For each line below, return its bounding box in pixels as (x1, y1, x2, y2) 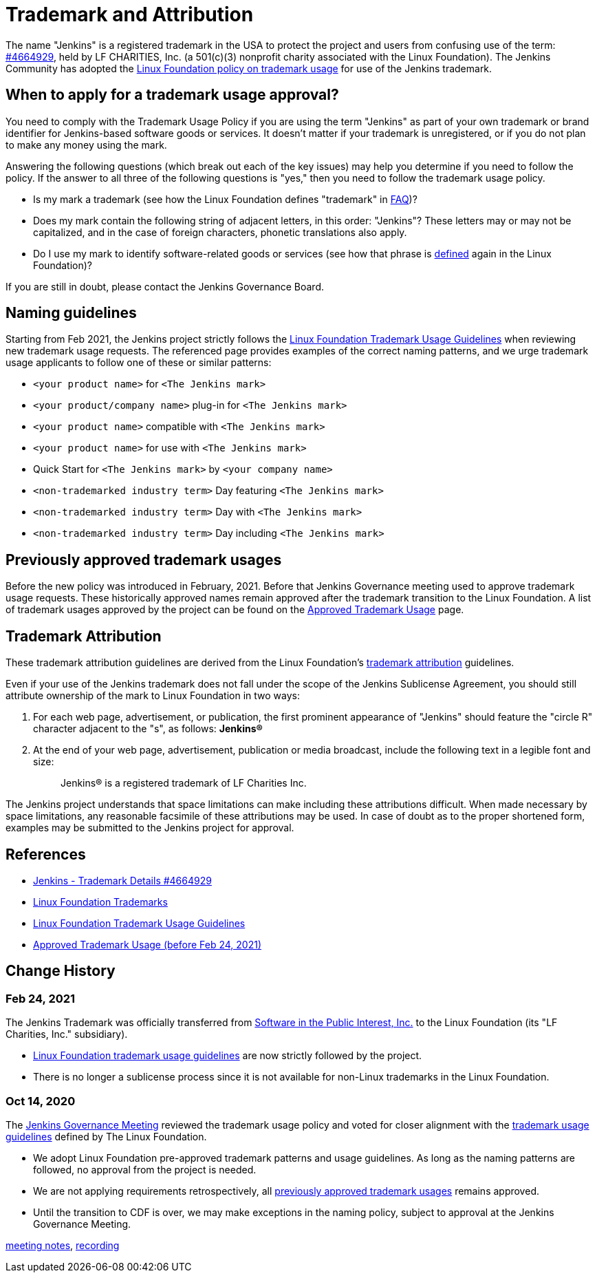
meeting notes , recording (6, 1239, 120, 1251)
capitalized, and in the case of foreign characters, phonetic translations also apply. (33, 226, 407, 238)
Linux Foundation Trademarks (33, 895, 168, 908)
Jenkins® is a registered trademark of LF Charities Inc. (61, 777, 307, 789)
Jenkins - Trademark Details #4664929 (33, 874, 212, 886)
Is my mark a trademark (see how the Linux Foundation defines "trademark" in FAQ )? (33, 193, 417, 205)
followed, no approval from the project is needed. (33, 1163, 257, 1175)
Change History (6, 962, 116, 980)
